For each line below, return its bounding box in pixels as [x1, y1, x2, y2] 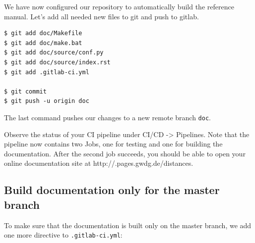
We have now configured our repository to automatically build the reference [4, 1, 234, 11]
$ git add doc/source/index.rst [4, 58, 111, 66]
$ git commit [4, 88, 47, 95]
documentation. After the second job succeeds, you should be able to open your [4, 148, 246, 158]
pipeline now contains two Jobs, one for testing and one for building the [4, 139, 223, 149]
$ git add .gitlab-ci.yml [4, 68, 89, 76]
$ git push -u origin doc [4, 97, 89, 105]
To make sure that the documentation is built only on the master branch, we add [4, 220, 252, 230]
